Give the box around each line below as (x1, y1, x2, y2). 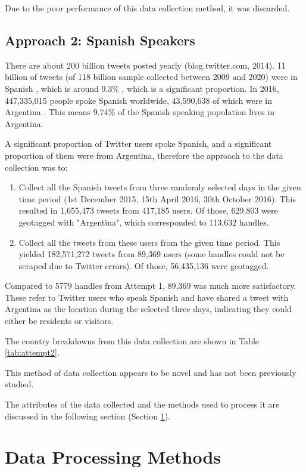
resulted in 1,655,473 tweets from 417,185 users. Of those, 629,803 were (18, 204, 278, 217)
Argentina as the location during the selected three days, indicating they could (5, 303, 292, 315)
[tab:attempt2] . (5, 346, 60, 359)
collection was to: (5, 161, 68, 173)
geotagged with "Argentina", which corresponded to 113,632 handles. (18, 215, 269, 228)
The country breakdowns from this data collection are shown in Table (5, 334, 259, 347)
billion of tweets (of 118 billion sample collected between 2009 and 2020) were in (5, 70, 298, 83)
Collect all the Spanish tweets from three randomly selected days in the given (18, 181, 301, 193)
